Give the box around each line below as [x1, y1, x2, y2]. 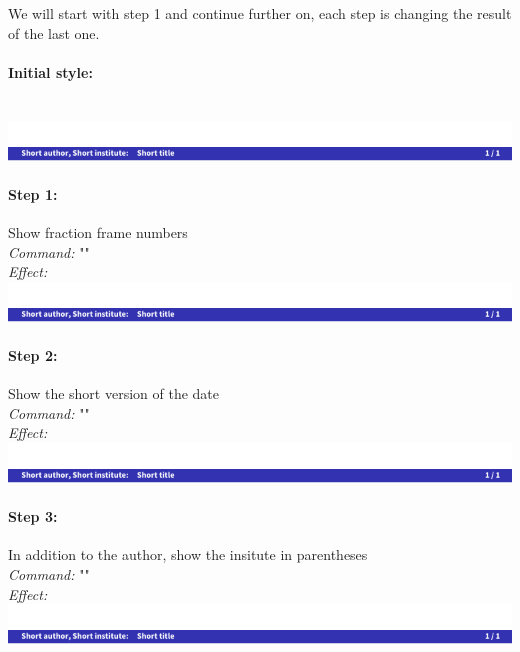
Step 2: [8, 344, 58, 365]
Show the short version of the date [8, 383, 220, 404]
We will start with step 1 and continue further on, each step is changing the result [8, 3, 512, 23]
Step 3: [8, 506, 58, 527]
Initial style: [8, 61, 93, 82]
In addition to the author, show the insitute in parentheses [8, 544, 368, 565]
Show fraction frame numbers [8, 221, 188, 242]
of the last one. [8, 22, 100, 43]
